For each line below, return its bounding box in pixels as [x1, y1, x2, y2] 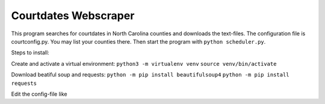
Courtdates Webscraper [11, 9, 135, 22]
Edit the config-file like [11, 90, 67, 97]
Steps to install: [11, 49, 49, 56]
